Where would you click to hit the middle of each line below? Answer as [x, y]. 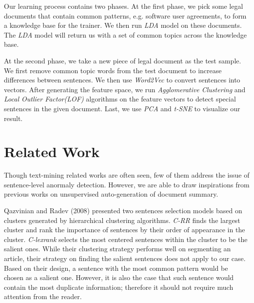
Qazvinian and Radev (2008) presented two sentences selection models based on [123, 211]
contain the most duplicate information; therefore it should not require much [119, 287]
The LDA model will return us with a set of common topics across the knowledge [126, 34]
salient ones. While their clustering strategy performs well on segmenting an [117, 249]
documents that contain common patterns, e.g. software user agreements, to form [125, 15]
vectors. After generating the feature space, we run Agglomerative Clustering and [125, 89]
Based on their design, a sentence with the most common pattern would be [116, 268]
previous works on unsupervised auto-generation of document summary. [111, 194]
